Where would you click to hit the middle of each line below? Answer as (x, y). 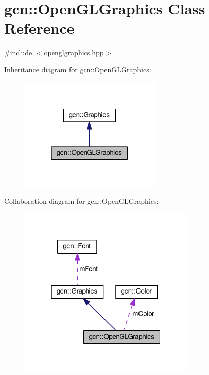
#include (18, 52)
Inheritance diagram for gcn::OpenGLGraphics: (78, 69)
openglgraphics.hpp (74, 52)
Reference (39, 28)
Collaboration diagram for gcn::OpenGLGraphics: (81, 201)
